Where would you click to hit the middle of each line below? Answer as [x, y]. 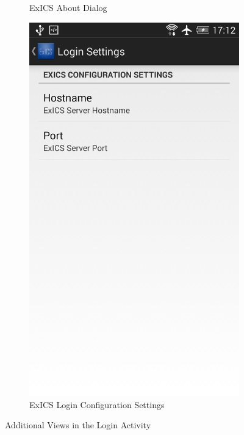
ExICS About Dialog [68, 7]
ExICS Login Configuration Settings [97, 404]
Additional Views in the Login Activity [78, 425]
